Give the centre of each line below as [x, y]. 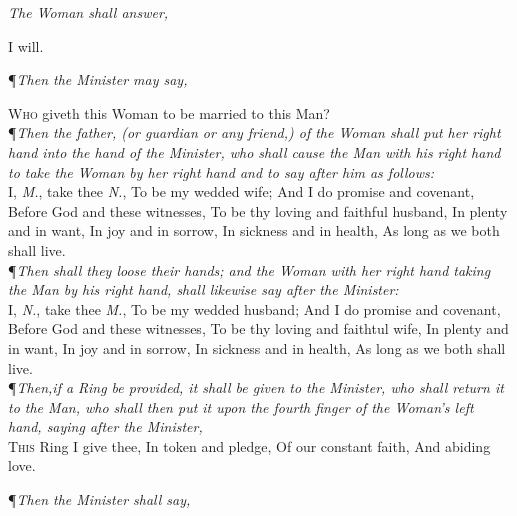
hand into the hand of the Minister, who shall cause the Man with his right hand [254, 151]
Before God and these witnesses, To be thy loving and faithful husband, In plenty [258, 210]
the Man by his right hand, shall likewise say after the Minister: [203, 289]
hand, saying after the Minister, [105, 426]
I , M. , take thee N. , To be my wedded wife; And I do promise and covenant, [241, 191]
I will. [26, 45]
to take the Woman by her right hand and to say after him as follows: [221, 171]
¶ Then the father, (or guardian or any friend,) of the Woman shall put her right [254, 132]
